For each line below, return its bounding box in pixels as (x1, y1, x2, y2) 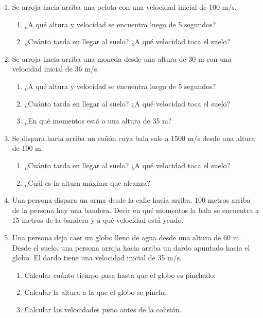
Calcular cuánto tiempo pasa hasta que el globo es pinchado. (24, 269, 216, 280)
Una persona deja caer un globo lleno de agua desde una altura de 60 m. (12, 232, 241, 242)
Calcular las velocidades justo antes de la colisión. (24, 304, 182, 314)
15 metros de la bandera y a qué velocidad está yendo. (12, 215, 184, 225)
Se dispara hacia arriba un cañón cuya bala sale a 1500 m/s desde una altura (12, 132, 255, 143)
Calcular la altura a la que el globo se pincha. (24, 287, 168, 297)
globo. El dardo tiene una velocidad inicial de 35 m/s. (12, 252, 182, 263)
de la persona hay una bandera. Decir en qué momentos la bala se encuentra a (12, 204, 259, 215)
